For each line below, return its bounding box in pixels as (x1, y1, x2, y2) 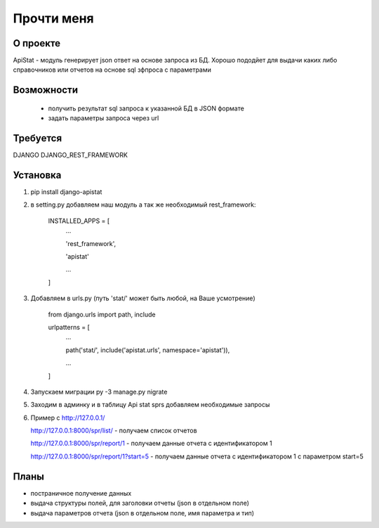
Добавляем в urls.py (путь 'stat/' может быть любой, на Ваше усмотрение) (30, 294, 255, 302)
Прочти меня (13, 11, 94, 26)
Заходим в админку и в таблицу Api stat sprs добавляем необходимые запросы (30, 401, 270, 409)
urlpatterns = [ (48, 323, 91, 331)
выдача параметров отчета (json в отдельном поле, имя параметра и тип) (30, 508, 254, 517)
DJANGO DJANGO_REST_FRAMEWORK (13, 151, 128, 160)
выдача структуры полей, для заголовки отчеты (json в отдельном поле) (30, 499, 249, 508)
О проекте (13, 37, 61, 49)
